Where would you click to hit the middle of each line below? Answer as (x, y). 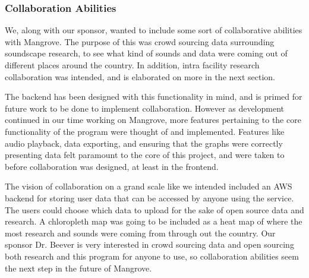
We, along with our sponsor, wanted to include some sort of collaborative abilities (154, 30)
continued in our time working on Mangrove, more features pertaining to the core (153, 120)
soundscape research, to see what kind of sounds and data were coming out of (146, 53)
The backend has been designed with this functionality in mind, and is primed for (154, 97)
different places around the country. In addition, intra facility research (132, 65)
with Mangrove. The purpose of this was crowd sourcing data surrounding (140, 41)
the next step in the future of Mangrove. (78, 268)
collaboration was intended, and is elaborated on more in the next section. (140, 76)
